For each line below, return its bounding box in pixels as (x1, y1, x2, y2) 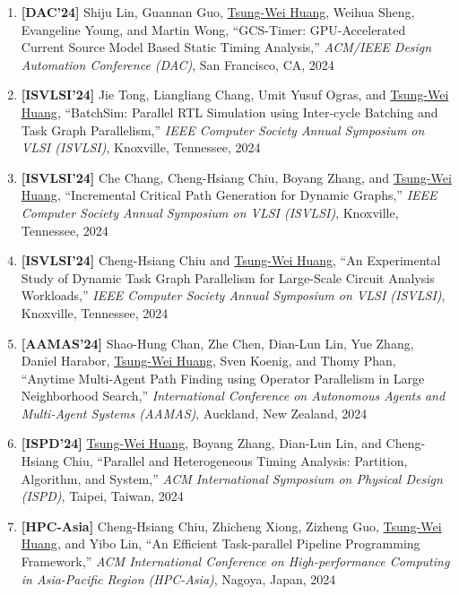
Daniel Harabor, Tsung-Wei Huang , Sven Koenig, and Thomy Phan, (21, 351, 396, 370)
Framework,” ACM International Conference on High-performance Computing (21, 552, 450, 571)
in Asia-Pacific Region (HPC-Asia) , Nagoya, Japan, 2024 (21, 569, 336, 588)
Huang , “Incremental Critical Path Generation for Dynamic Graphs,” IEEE (21, 185, 437, 204)
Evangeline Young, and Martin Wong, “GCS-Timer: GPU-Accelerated (21, 20, 406, 39)
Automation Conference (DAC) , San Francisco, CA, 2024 (21, 55, 334, 73)
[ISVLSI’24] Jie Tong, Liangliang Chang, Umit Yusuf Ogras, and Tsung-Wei (21, 85, 449, 104)
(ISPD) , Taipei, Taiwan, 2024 (21, 487, 184, 505)
